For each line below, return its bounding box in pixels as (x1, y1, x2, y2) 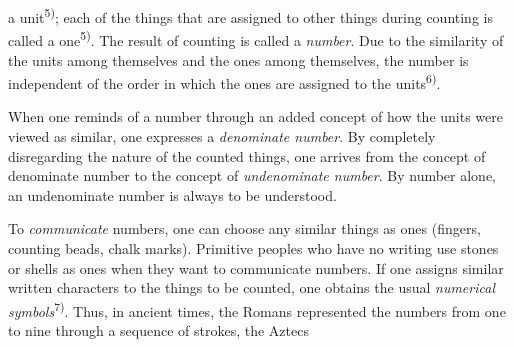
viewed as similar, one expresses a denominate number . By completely (8, 125, 436, 146)
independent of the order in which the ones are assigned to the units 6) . (8, 70, 441, 93)
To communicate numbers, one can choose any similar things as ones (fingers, (8, 218, 481, 239)
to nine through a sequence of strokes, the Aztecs (8, 319, 309, 340)
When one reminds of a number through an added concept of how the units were (8, 106, 503, 127)
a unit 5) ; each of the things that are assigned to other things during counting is (8, 4, 493, 27)
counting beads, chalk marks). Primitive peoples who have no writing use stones (8, 237, 499, 258)
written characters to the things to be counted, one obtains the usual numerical (8, 277, 495, 298)
